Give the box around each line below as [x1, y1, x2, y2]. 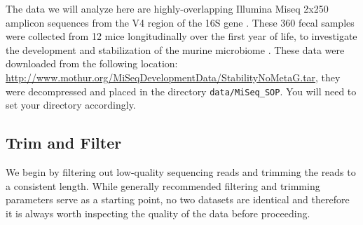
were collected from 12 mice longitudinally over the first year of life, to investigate [6, 29, 357, 43]
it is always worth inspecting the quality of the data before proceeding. [6, 205, 310, 220]
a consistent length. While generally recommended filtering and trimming [6, 178, 320, 193]
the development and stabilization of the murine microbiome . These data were [6, 42, 345, 57]
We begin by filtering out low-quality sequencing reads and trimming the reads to [6, 165, 356, 179]
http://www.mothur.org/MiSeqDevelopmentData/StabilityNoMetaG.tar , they [6, 69, 341, 84]
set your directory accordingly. [6, 97, 136, 112]
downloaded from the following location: [6, 56, 178, 71]
